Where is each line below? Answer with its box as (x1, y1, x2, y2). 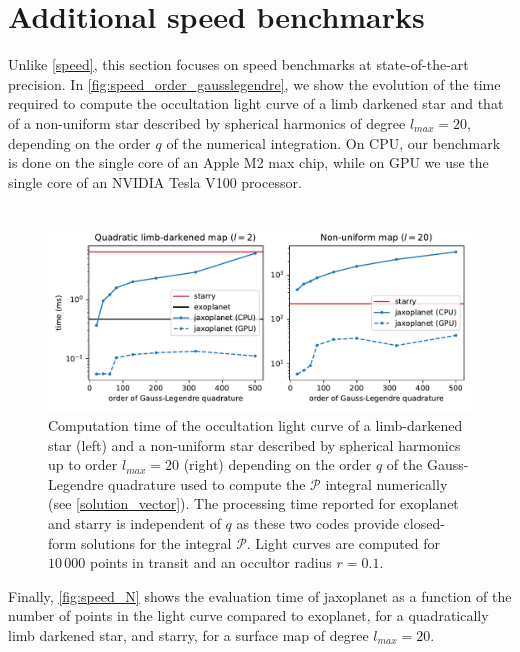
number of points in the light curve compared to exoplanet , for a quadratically (8, 605, 489, 626)
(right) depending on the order (183, 454, 372, 475)
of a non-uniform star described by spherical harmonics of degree (8, 112, 406, 133)
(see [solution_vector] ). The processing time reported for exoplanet (48, 493, 459, 514)
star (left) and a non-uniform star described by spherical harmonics (48, 434, 461, 455)
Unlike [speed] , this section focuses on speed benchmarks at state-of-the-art (8, 54, 469, 75)
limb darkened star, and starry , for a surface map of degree (8, 624, 369, 645)
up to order (48, 454, 118, 475)
